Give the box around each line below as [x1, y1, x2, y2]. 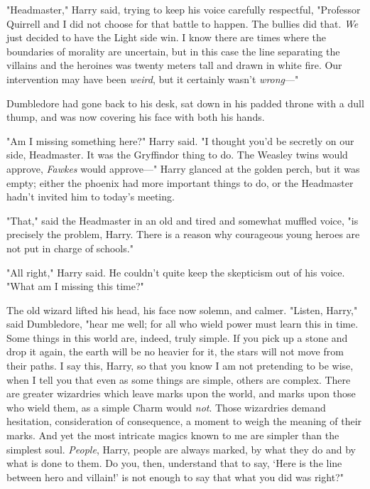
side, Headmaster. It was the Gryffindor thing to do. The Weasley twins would [6, 147, 348, 162]
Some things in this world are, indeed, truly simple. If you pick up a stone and [6, 330, 348, 345]
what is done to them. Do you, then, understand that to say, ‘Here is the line [6, 456, 342, 471]
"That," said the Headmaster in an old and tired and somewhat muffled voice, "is [6, 213, 359, 227]
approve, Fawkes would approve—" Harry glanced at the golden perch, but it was [6, 161, 360, 176]
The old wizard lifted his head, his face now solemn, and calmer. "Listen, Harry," [6, 302, 358, 317]
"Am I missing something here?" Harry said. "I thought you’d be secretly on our [6, 133, 354, 148]
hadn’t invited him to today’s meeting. [6, 189, 175, 204]
